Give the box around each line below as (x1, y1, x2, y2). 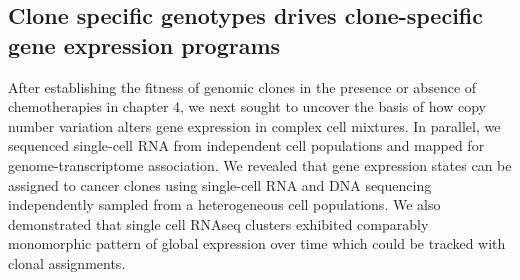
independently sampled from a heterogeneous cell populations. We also (8, 194, 441, 215)
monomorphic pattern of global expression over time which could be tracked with (8, 233, 506, 254)
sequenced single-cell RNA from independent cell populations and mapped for (8, 135, 485, 156)
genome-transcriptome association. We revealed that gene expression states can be (8, 154, 512, 175)
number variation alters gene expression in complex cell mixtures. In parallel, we (8, 115, 501, 136)
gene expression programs (8, 29, 281, 60)
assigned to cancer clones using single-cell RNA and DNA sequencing (8, 174, 432, 195)
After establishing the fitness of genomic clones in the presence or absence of (8, 76, 477, 97)
